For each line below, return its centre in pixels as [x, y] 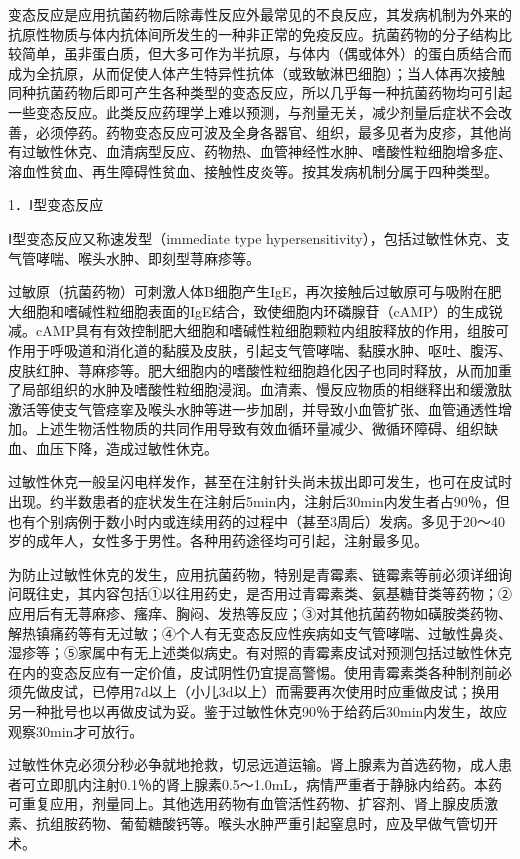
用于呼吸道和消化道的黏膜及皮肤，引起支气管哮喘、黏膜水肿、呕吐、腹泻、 [266, 349]
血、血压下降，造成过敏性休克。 [113, 447]
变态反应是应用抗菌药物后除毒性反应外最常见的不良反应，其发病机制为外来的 [260, 14]
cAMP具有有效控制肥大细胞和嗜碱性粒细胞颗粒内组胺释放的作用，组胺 [265, 330]
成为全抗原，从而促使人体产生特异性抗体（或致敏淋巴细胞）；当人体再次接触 [256, 72]
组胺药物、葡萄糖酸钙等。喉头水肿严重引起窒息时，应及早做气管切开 [273, 822]
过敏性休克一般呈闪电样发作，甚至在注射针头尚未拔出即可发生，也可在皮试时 [260, 481]
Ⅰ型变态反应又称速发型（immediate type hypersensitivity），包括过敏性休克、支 [259, 237]
